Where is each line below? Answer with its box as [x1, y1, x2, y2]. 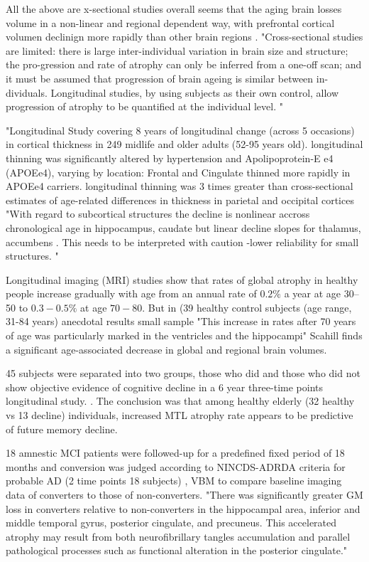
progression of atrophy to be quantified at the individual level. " [6, 99, 283, 114]
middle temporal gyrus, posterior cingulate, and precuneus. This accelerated [6, 515, 337, 530]
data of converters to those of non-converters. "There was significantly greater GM [6, 487, 363, 502]
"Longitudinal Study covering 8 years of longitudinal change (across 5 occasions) [6, 122, 355, 137]
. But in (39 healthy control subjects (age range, [142, 299, 352, 314]
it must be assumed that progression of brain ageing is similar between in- [6, 70, 329, 85]
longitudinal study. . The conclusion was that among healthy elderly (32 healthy [6, 393, 355, 408]
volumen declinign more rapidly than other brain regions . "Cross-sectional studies [6, 29, 363, 44]
